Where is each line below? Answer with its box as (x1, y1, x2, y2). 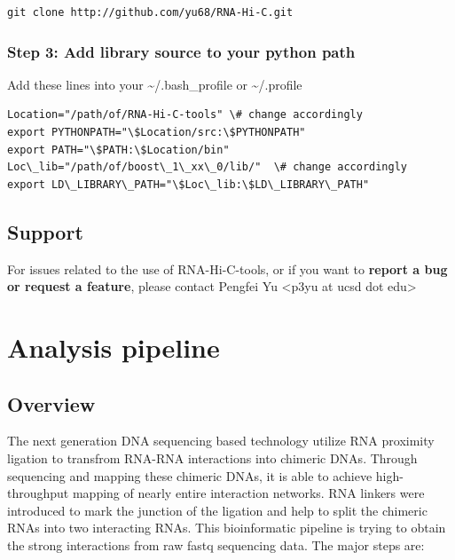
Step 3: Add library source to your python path (7, 40, 356, 62)
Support (7, 217, 83, 245)
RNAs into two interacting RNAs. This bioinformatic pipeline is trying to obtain (7, 518, 446, 537)
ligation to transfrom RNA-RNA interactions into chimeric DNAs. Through (7, 448, 418, 467)
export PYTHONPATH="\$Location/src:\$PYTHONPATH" (7, 126, 306, 138)
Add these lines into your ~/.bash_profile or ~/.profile (7, 75, 302, 93)
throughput (7, 484, 69, 502)
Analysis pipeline (7, 328, 220, 365)
